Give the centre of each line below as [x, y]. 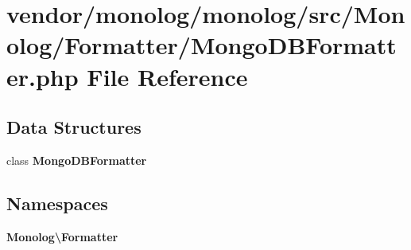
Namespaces [57, 203]
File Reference [167, 76]
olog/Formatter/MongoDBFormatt [202, 45]
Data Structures [74, 127]
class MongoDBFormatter [77, 160]
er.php [43, 76]
